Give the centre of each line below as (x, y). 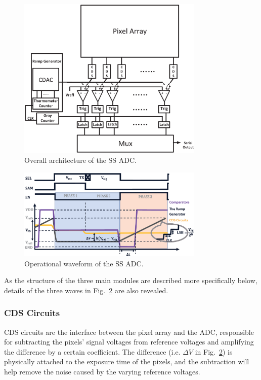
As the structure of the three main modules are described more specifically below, (131, 280)
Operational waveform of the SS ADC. (84, 263)
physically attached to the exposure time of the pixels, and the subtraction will (127, 361)
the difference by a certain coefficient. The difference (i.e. (92, 351)
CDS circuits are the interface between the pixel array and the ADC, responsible (129, 332)
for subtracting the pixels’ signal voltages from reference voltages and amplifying (129, 342)
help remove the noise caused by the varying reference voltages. (102, 371)
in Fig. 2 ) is (214, 351)
